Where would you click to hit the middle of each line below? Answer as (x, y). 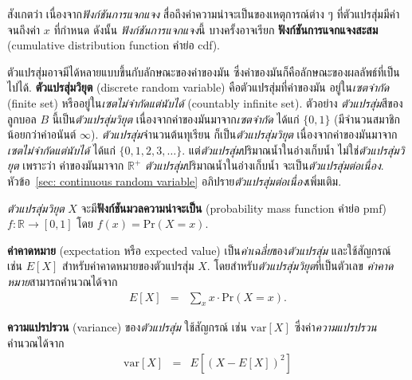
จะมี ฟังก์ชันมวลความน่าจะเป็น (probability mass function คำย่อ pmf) (233, 208)
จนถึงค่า (24, 29)
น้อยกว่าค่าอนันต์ (42, 134)
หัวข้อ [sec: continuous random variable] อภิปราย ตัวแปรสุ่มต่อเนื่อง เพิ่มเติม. (175, 180)
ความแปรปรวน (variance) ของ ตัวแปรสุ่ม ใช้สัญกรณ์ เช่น (127, 327)
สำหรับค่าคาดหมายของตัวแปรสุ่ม (128, 266)
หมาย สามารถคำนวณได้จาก (63, 281)
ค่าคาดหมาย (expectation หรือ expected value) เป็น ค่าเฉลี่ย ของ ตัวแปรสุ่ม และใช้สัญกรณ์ (199, 250)
